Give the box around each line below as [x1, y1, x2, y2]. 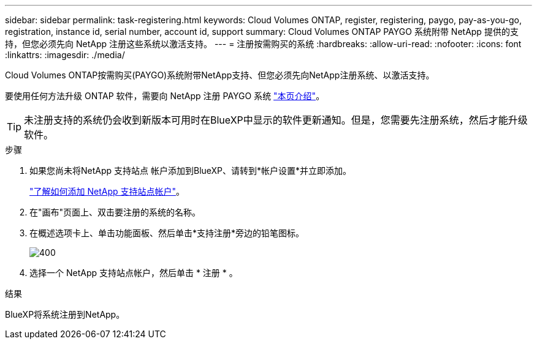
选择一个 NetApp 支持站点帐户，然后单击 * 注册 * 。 [29, 267, 238, 278]
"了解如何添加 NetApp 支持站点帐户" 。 [29, 186, 185, 196]
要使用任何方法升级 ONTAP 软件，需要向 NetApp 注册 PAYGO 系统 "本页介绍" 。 [5, 91, 325, 101]
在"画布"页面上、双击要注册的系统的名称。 [29, 207, 201, 217]
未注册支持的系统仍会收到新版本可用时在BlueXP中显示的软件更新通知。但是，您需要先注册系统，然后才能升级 [24, 114, 528, 126]
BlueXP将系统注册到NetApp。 [5, 309, 125, 320]
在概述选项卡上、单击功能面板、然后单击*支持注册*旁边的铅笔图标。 [29, 228, 305, 238]
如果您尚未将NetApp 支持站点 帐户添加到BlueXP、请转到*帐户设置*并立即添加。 [29, 165, 352, 176]
